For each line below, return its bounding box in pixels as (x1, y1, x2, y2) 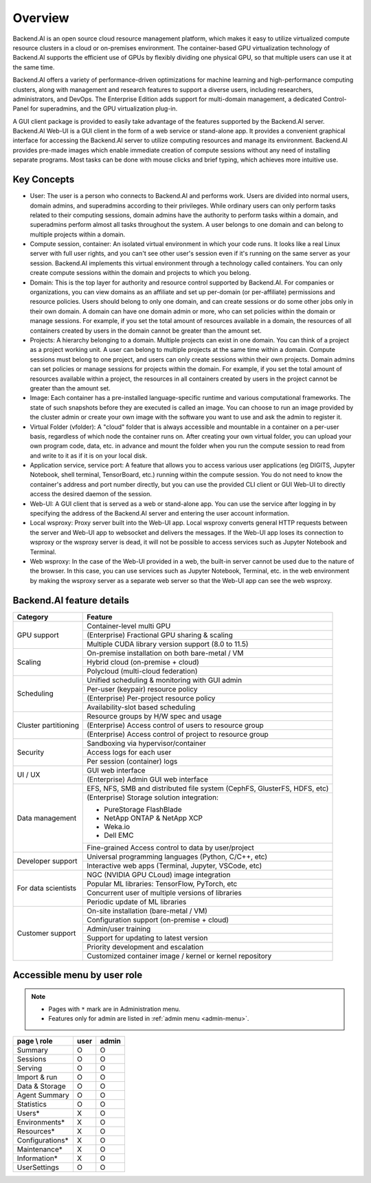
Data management (16, 813, 77, 823)
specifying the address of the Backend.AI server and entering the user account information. (30, 509, 290, 518)
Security (16, 747, 45, 757)
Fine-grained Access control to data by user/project (87, 843, 254, 852)
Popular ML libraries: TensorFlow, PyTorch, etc (87, 878, 238, 888)
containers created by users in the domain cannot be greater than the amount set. (30, 327, 262, 335)
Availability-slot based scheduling (87, 702, 196, 711)
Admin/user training (87, 924, 151, 933)
